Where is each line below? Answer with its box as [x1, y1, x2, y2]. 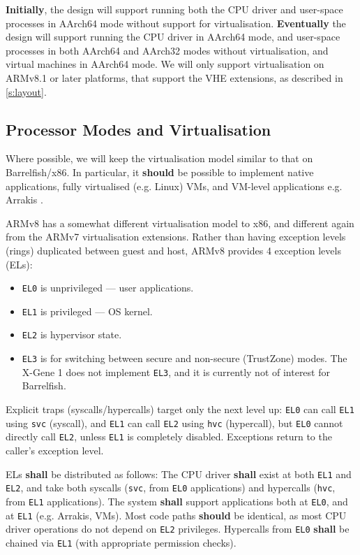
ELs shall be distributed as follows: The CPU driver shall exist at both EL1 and [6, 466, 352, 481]
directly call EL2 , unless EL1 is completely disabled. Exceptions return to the [6, 429, 332, 444]
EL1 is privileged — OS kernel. [22, 303, 153, 318]
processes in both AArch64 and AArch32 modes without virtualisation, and [6, 43, 329, 57]
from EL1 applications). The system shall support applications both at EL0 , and [6, 493, 348, 508]
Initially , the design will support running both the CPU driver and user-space [6, 2, 343, 16]
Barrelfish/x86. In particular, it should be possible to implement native [6, 164, 314, 179]
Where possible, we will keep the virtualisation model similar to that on [6, 151, 313, 166]
